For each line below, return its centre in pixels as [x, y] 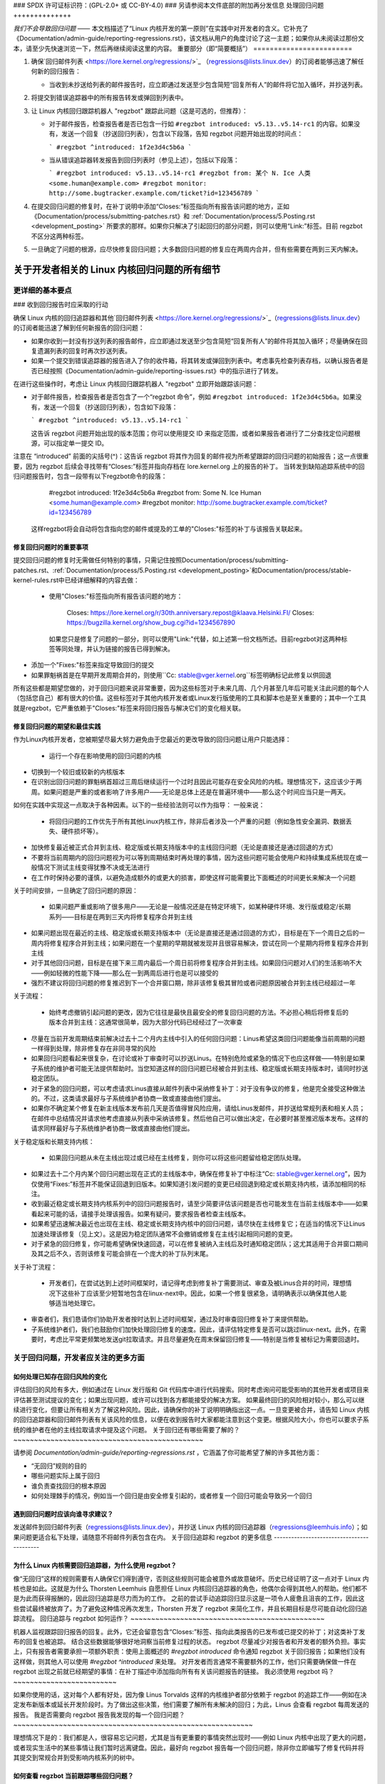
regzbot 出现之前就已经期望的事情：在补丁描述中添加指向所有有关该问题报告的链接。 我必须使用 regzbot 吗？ [174, 1672]
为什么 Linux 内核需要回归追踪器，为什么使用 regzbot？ [95, 1566]
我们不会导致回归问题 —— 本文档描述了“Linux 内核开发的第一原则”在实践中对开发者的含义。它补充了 [161, 28]
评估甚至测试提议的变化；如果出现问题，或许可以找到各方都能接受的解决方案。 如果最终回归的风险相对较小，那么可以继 [189, 1399]
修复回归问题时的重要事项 [51, 547]
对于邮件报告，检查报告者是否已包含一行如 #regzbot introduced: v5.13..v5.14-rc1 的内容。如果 [201, 123]
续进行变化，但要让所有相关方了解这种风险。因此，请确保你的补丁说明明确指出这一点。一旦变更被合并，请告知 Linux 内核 [191, 1409]
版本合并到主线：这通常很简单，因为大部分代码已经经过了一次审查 [145, 1022]
